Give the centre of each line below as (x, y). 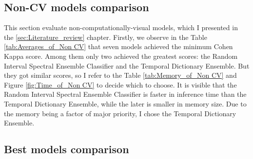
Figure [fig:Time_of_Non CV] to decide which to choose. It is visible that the (120, 84)
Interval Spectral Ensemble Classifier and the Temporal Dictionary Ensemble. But (127, 65)
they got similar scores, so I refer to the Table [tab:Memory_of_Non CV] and (120, 75)
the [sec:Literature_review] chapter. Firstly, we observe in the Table (106, 37)
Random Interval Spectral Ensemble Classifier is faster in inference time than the (125, 94)
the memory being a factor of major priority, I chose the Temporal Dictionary (120, 113)
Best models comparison (67, 149)
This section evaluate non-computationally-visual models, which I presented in (121, 27)
